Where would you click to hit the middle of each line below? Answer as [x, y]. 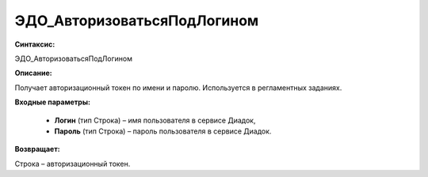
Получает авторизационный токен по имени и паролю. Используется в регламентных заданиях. [178, 88]
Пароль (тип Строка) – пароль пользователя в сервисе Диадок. [163, 131]
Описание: [34, 73]
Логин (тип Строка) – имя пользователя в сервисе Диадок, [155, 120]
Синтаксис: [35, 44]
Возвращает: [37, 149]
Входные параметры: [53, 102]
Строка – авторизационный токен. [73, 164]
